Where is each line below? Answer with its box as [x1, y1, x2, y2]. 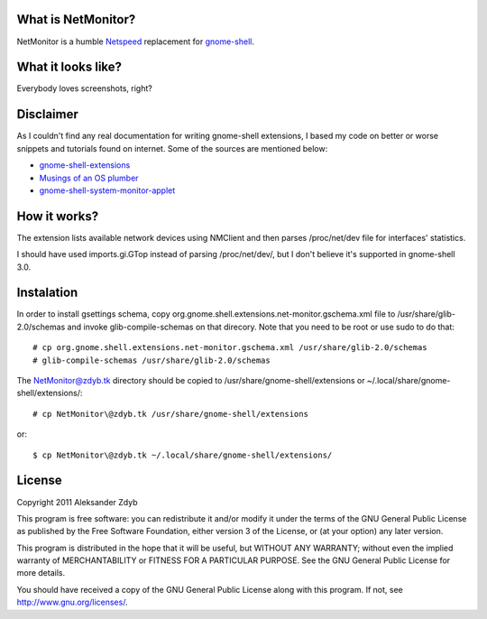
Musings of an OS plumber [39, 172, 139, 183]
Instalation [16, 285, 78, 300]
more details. [16, 568, 66, 578]
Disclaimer [16, 106, 78, 122]
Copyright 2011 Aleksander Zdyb [16, 496, 138, 507]
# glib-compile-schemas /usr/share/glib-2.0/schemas [32, 355, 271, 365]
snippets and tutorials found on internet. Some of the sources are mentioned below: [16, 143, 328, 153]
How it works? [16, 208, 99, 224]
